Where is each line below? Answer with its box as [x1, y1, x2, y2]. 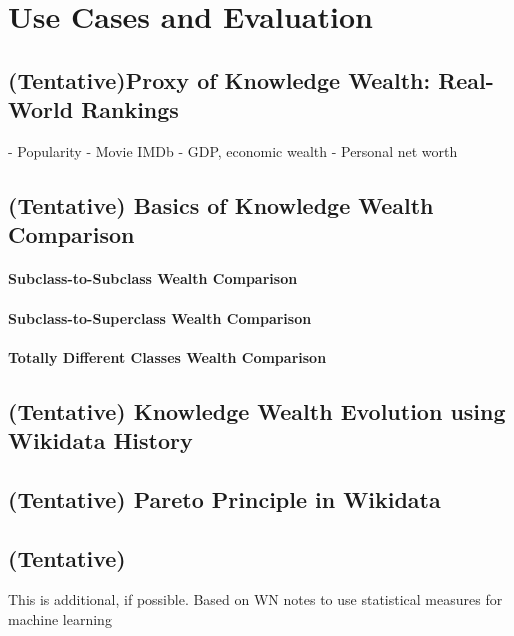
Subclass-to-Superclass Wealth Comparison [8, 307, 312, 328]
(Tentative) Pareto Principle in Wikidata [8, 483, 441, 514]
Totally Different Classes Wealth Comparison [8, 346, 327, 367]
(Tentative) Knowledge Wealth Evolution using [8, 395, 506, 426]
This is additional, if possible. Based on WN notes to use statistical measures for [8, 589, 503, 610]
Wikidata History [8, 425, 193, 456]
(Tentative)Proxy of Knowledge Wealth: [8, 64, 431, 95]
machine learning [8, 609, 112, 630]
